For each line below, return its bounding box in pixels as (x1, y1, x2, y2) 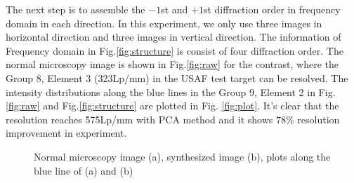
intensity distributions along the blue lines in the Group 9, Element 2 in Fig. (6, 84, 336, 99)
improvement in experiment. (6, 126, 127, 140)
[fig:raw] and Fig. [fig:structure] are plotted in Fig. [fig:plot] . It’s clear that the (6, 98, 339, 113)
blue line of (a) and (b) (34, 163, 133, 177)
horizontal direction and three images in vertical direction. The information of (6, 29, 341, 44)
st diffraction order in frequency (203, 2, 341, 16)
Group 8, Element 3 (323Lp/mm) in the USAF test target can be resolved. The (6, 70, 348, 85)
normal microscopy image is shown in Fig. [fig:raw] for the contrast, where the (6, 57, 339, 72)
